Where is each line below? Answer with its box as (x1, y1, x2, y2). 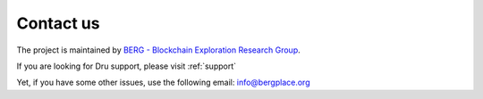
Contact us (16, 13, 100, 33)
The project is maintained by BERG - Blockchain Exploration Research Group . (16, 45, 301, 55)
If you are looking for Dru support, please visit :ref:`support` (16, 61, 237, 71)
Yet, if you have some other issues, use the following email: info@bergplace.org (16, 77, 310, 88)
